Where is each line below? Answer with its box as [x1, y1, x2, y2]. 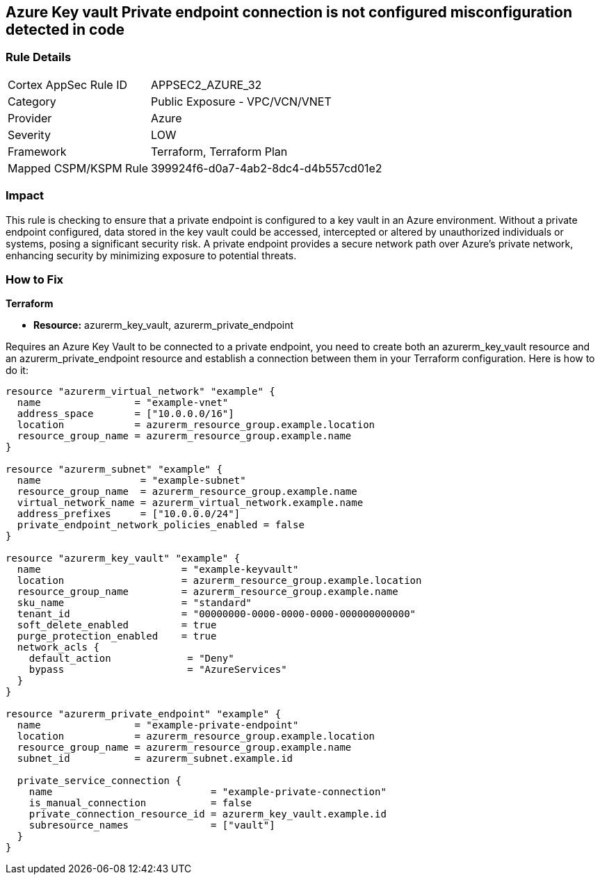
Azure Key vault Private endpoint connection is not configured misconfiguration [6, 3, 573, 21]
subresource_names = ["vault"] [29, 820, 275, 831]
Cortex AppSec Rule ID [8, 77, 128, 92]
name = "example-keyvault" [17, 564, 299, 576]
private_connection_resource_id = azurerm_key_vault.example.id [29, 808, 387, 820]
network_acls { [17, 642, 99, 653]
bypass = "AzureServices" [29, 664, 287, 676]
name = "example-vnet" [17, 397, 229, 409]
